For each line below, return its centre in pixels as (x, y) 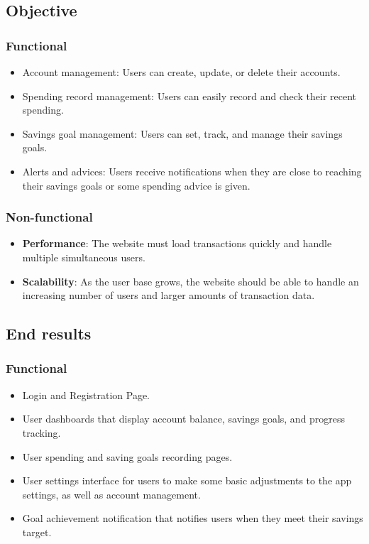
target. (37, 532)
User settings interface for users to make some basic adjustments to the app (187, 480)
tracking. (42, 432)
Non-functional (49, 217)
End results (49, 333)
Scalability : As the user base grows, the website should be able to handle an (191, 281)
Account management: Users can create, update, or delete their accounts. (181, 72)
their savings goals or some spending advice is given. (136, 185)
